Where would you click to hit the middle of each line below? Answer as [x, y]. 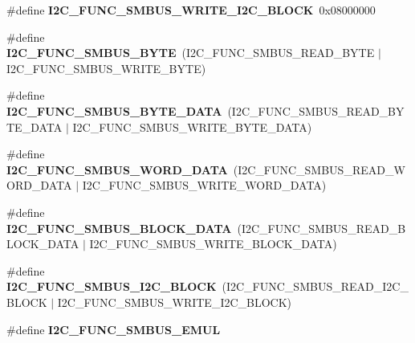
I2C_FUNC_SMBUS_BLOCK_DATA [119, 228]
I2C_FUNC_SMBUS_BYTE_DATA [114, 110]
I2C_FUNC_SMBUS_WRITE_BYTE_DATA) [192, 127]
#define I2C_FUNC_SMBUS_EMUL [114, 329]
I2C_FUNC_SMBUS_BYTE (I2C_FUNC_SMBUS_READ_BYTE [191, 53]
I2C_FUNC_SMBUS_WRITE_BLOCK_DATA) [213, 244]
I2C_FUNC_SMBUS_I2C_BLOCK [112, 286]
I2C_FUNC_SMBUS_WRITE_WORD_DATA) [204, 185]
